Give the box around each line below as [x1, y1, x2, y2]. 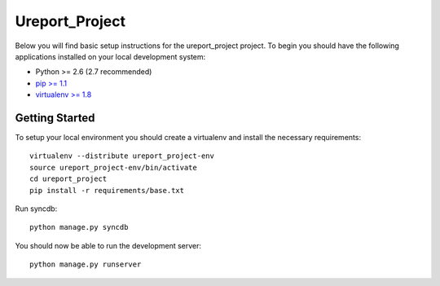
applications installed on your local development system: [15, 51, 206, 61]
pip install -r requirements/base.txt [29, 186, 185, 195]
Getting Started [15, 111, 95, 125]
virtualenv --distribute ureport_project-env [29, 152, 215, 161]
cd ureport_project [29, 174, 108, 183]
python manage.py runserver [29, 260, 142, 269]
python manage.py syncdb [29, 222, 129, 232]
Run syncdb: [15, 204, 58, 213]
